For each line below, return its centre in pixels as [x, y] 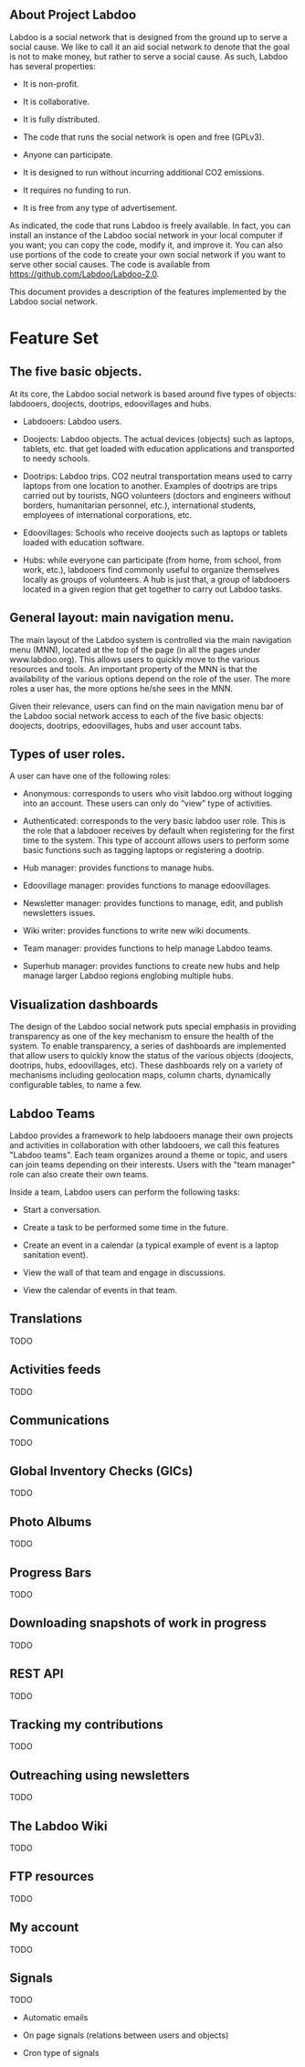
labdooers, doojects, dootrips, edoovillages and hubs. [110, 403]
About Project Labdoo [73, 15]
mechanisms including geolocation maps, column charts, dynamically [140, 1075]
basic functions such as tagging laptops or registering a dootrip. [143, 850]
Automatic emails [55, 2018]
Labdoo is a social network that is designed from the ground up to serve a [148, 37]
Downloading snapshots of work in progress [138, 1624]
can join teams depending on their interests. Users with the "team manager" [152, 1165]
